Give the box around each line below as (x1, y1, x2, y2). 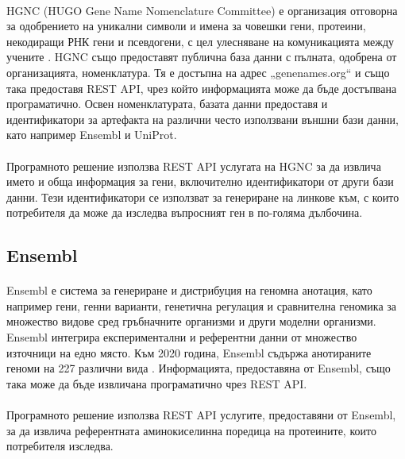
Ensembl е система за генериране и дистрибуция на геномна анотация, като (6, 282, 372, 299)
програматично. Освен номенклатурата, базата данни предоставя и (6, 95, 328, 112)
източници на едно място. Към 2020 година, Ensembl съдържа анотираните (6, 344, 372, 361)
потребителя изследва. (6, 438, 114, 454)
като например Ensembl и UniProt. (6, 126, 177, 143)
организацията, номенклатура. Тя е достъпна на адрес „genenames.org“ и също (6, 64, 390, 80)
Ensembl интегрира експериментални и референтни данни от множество (6, 329, 357, 345)
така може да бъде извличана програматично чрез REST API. (6, 375, 307, 391)
